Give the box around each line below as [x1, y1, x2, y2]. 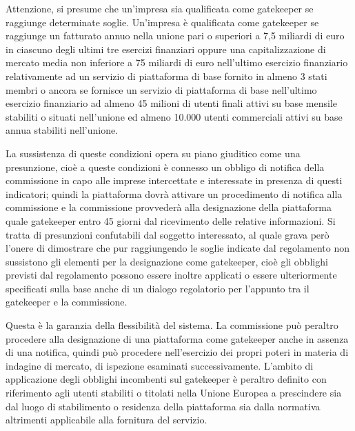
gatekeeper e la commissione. [6, 294, 128, 309]
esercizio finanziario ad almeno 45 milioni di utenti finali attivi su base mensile [6, 96, 338, 110]
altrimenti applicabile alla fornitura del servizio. [6, 412, 207, 427]
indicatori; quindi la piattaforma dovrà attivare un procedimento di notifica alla [6, 186, 343, 201]
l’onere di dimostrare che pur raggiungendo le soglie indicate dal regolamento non [6, 241, 349, 255]
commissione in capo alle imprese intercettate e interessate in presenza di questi [6, 173, 343, 188]
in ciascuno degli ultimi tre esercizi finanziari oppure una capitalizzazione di [6, 41, 326, 56]
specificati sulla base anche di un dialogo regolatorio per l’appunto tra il [6, 281, 310, 295]
